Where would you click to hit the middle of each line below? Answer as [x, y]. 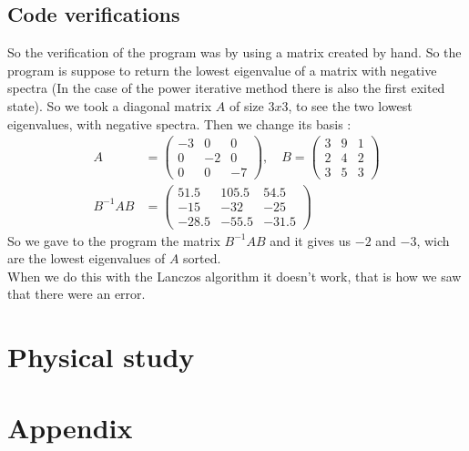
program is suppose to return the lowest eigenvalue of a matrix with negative [222, 70]
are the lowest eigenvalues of [87, 258]
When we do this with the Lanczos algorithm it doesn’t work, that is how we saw [234, 276]
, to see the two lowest [350, 105]
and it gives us [311, 240]
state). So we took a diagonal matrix [110, 105]
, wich [433, 240]
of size [246, 105]
